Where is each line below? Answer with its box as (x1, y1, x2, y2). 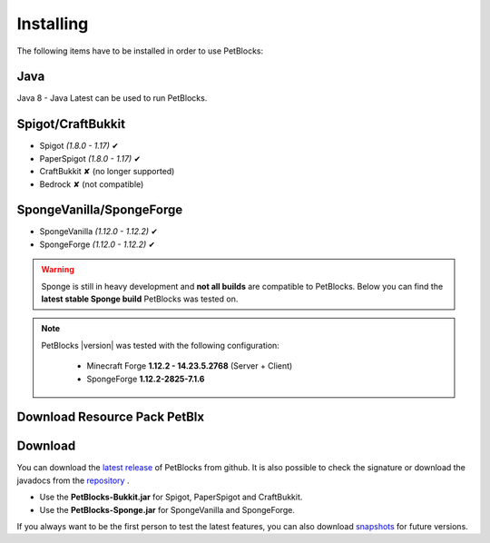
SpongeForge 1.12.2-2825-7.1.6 (86, 373, 205, 384)
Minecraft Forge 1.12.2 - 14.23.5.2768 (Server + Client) (86, 360, 293, 371)
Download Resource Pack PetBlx (16, 410, 204, 425)
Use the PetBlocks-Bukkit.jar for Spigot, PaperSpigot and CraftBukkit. (39, 491, 303, 503)
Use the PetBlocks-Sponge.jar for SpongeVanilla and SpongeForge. (39, 504, 295, 515)
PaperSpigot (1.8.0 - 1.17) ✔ (39, 153, 141, 163)
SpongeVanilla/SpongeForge (16, 202, 183, 218)
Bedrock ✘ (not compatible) (39, 178, 144, 190)
